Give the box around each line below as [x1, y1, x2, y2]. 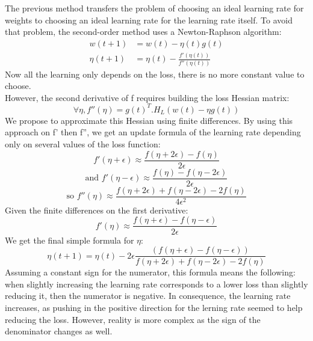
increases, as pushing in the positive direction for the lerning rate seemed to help [5, 301, 303, 313]
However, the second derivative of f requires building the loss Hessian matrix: [5, 91, 290, 103]
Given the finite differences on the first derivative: [5, 203, 188, 216]
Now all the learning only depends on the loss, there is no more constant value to [5, 67, 305, 80]
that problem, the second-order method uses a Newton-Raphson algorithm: [5, 25, 282, 38]
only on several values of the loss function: [5, 138, 161, 150]
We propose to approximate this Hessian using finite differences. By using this [5, 114, 293, 126]
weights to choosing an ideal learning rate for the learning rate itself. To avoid [5, 13, 293, 26]
